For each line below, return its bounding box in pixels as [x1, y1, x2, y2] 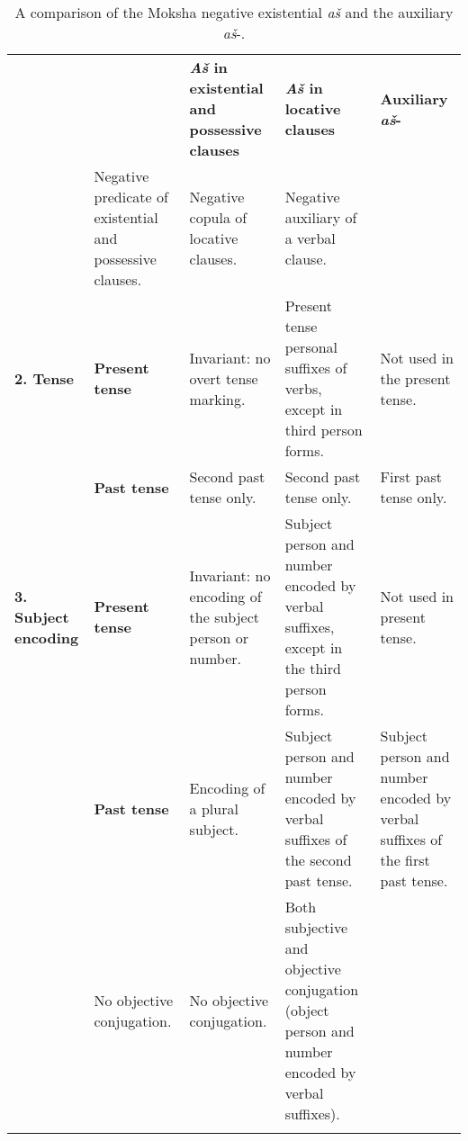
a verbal [284, 228, 336, 248]
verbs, [284, 378, 322, 399]
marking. [189, 388, 246, 409]
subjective [284, 917, 348, 938]
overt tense [189, 367, 258, 389]
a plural [189, 797, 238, 819]
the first [380, 849, 430, 870]
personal [284, 337, 338, 357]
